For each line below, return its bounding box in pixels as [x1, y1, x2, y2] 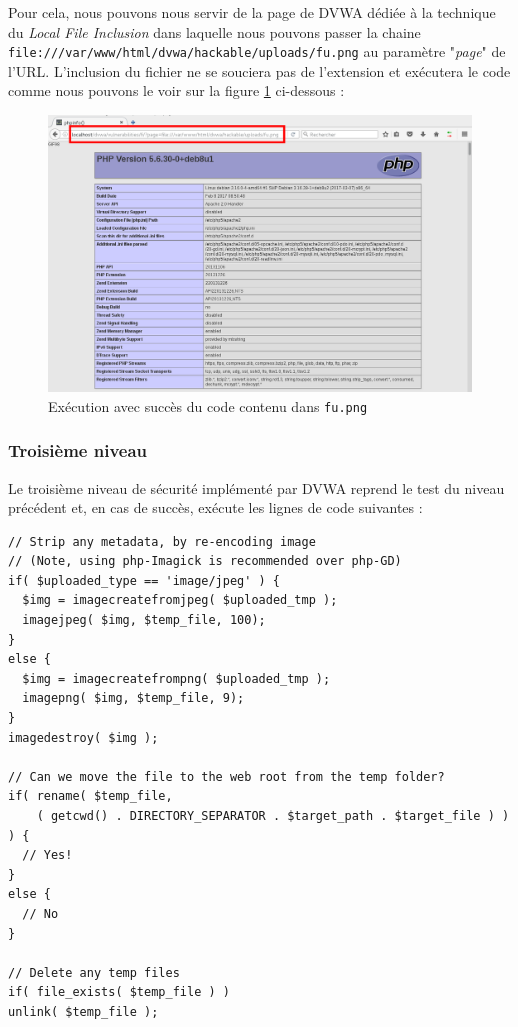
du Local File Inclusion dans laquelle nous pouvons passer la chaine [8, 21, 421, 42]
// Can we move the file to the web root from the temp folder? [8, 769, 445, 784]
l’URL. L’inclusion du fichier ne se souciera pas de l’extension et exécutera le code [8, 60, 511, 81]
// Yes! [22, 848, 73, 863]
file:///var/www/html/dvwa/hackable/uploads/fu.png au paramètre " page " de [8, 41, 506, 62]
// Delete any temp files [8, 965, 180, 980]
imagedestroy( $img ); [8, 730, 159, 745]
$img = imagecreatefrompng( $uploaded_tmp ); [22, 671, 331, 686]
